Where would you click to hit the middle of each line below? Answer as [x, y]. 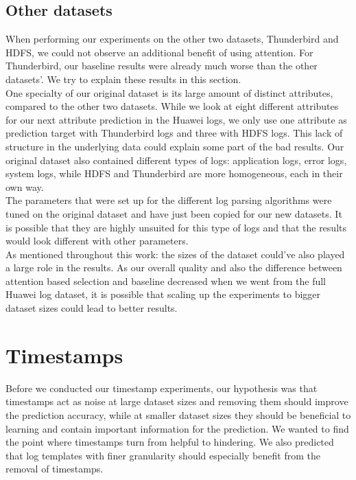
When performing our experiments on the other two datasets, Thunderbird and [172, 39]
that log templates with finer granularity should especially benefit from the [163, 455]
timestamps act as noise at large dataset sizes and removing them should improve [177, 401]
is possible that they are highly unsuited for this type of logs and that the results [176, 227]
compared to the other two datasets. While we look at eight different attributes [172, 106]
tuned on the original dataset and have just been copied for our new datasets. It [174, 213]
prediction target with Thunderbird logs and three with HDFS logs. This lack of [174, 133]
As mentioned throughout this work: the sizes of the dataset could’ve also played [175, 254]
